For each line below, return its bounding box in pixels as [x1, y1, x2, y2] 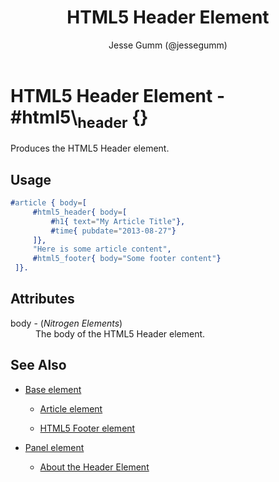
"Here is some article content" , [32, 244, 172, 255]
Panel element [24, 441, 85, 453]
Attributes [10, 291, 75, 308]
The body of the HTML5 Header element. [35, 327, 206, 340]
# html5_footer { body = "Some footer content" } [32, 254, 222, 264]
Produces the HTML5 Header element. [10, 142, 170, 155]
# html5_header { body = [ [32, 207, 128, 217]
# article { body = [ [10, 198, 87, 208]
